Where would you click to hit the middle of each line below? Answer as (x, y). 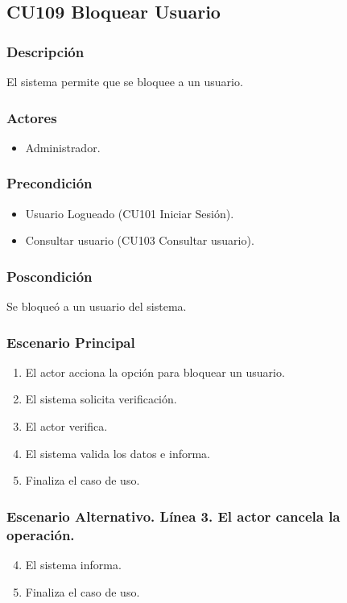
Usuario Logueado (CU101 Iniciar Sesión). (130, 213)
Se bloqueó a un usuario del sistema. (97, 306)
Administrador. (63, 147)
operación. (41, 534)
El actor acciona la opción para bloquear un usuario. (155, 372)
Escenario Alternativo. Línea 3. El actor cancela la (173, 516)
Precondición (50, 183)
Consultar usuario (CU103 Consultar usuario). (140, 240)
